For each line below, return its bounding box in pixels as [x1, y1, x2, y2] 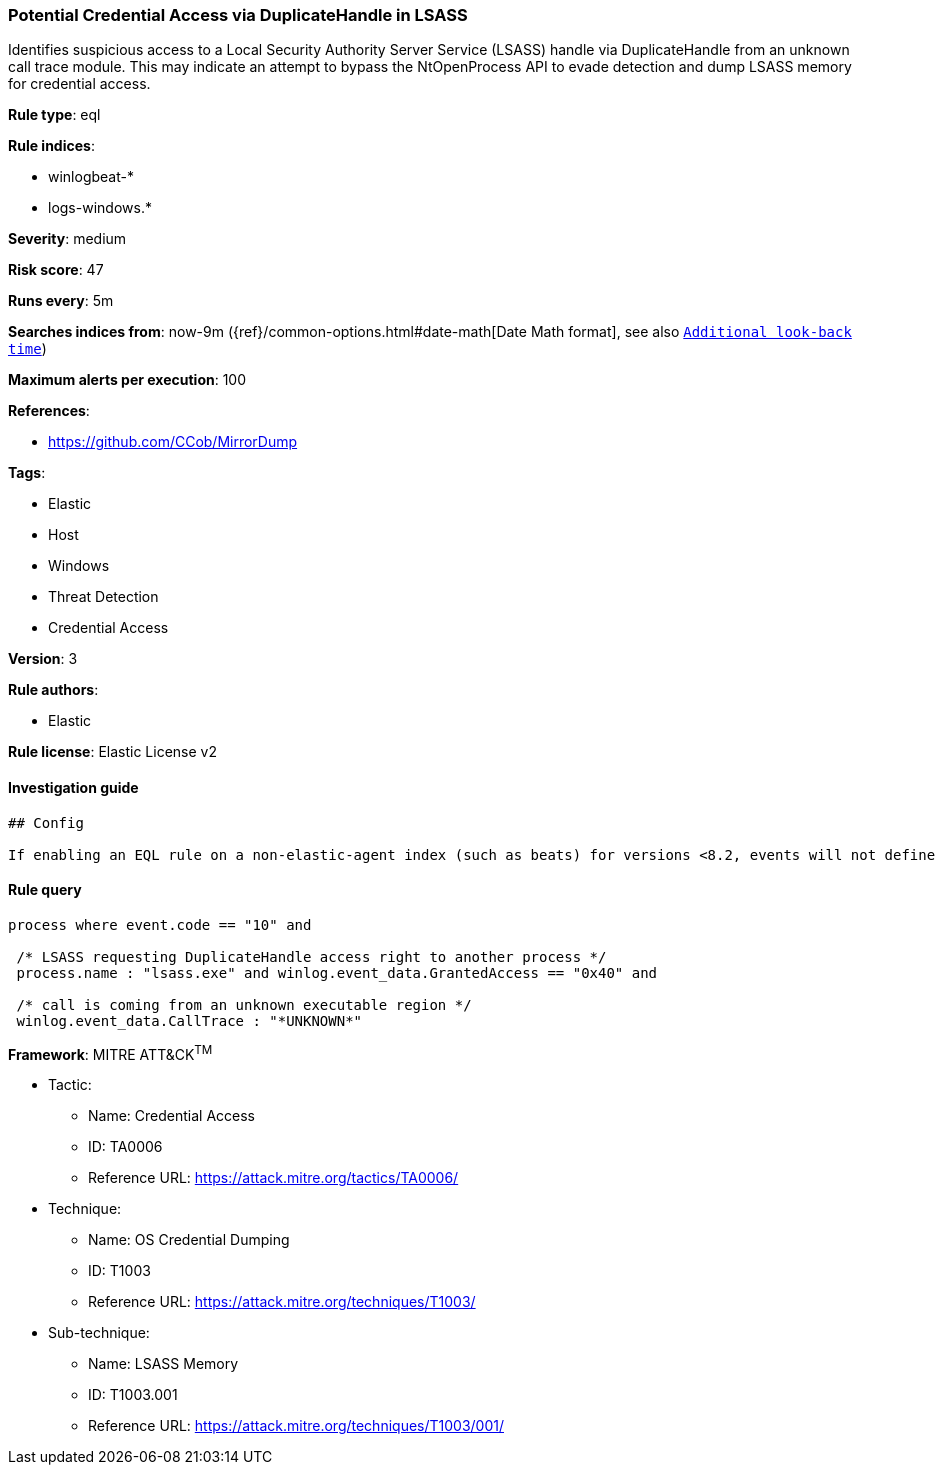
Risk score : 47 [8, 261, 104, 279]
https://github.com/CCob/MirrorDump [48, 433, 298, 451]
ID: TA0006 [88, 1138, 163, 1156]
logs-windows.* [48, 199, 152, 217]
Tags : [8, 464, 46, 482]
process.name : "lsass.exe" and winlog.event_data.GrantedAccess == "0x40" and [16, 964, 658, 981]
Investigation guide [8, 778, 139, 796]
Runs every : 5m [8, 292, 114, 310]
